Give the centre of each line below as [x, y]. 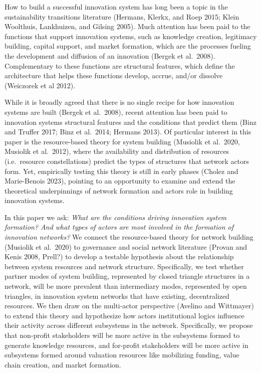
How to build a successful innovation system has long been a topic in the [116, 7]
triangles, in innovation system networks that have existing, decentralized [117, 296]
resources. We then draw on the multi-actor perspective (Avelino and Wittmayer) [129, 306]
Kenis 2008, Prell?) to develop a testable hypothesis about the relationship [119, 256]
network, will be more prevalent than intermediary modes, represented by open [126, 286]
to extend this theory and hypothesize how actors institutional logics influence [124, 315]
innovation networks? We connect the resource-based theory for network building [129, 237]
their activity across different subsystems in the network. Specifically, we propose [129, 325]
